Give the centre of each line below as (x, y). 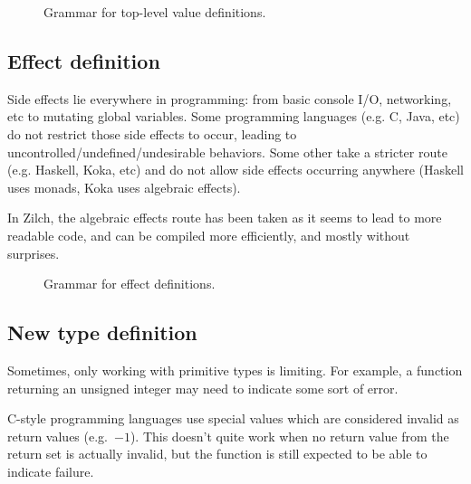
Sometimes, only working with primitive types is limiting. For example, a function (235, 370)
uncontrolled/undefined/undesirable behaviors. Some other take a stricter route (227, 152)
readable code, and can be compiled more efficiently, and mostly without (209, 235)
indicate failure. (51, 471)
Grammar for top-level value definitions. (155, 12)
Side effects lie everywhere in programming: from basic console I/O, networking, (230, 98)
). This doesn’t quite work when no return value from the (289, 436)
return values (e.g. (58, 436)
